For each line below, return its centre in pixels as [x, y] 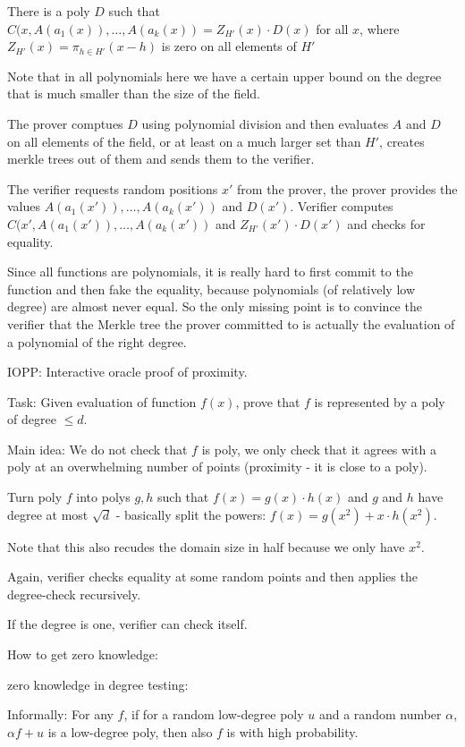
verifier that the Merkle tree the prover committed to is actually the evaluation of [231, 323]
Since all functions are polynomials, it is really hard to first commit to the [210, 272]
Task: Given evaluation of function [102, 401]
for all [332, 28]
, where [380, 28]
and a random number [380, 714]
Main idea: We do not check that [97, 449]
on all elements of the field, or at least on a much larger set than [184, 141]
